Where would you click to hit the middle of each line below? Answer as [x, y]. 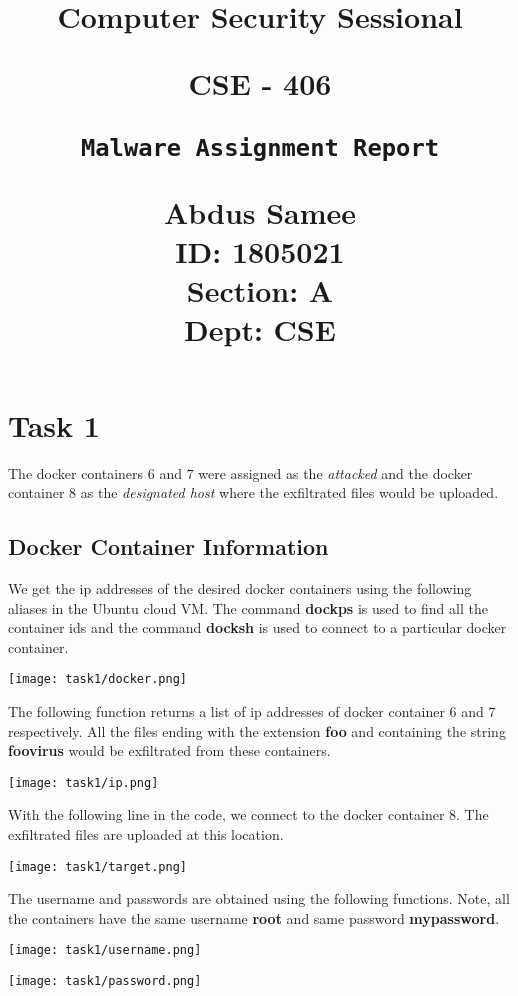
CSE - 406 [260, 83]
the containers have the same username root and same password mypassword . [254, 917]
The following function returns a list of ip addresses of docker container [226, 710]
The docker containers [76, 472]
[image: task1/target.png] [97, 866]
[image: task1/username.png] [105, 950]
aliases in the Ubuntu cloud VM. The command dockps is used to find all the [248, 607]
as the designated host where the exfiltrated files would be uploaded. [289, 492]
